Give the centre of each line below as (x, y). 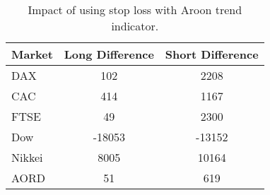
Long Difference (109, 54)
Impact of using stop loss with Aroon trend (135, 10)
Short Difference (212, 54)
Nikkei (27, 157)
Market (32, 54)
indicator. (135, 26)
